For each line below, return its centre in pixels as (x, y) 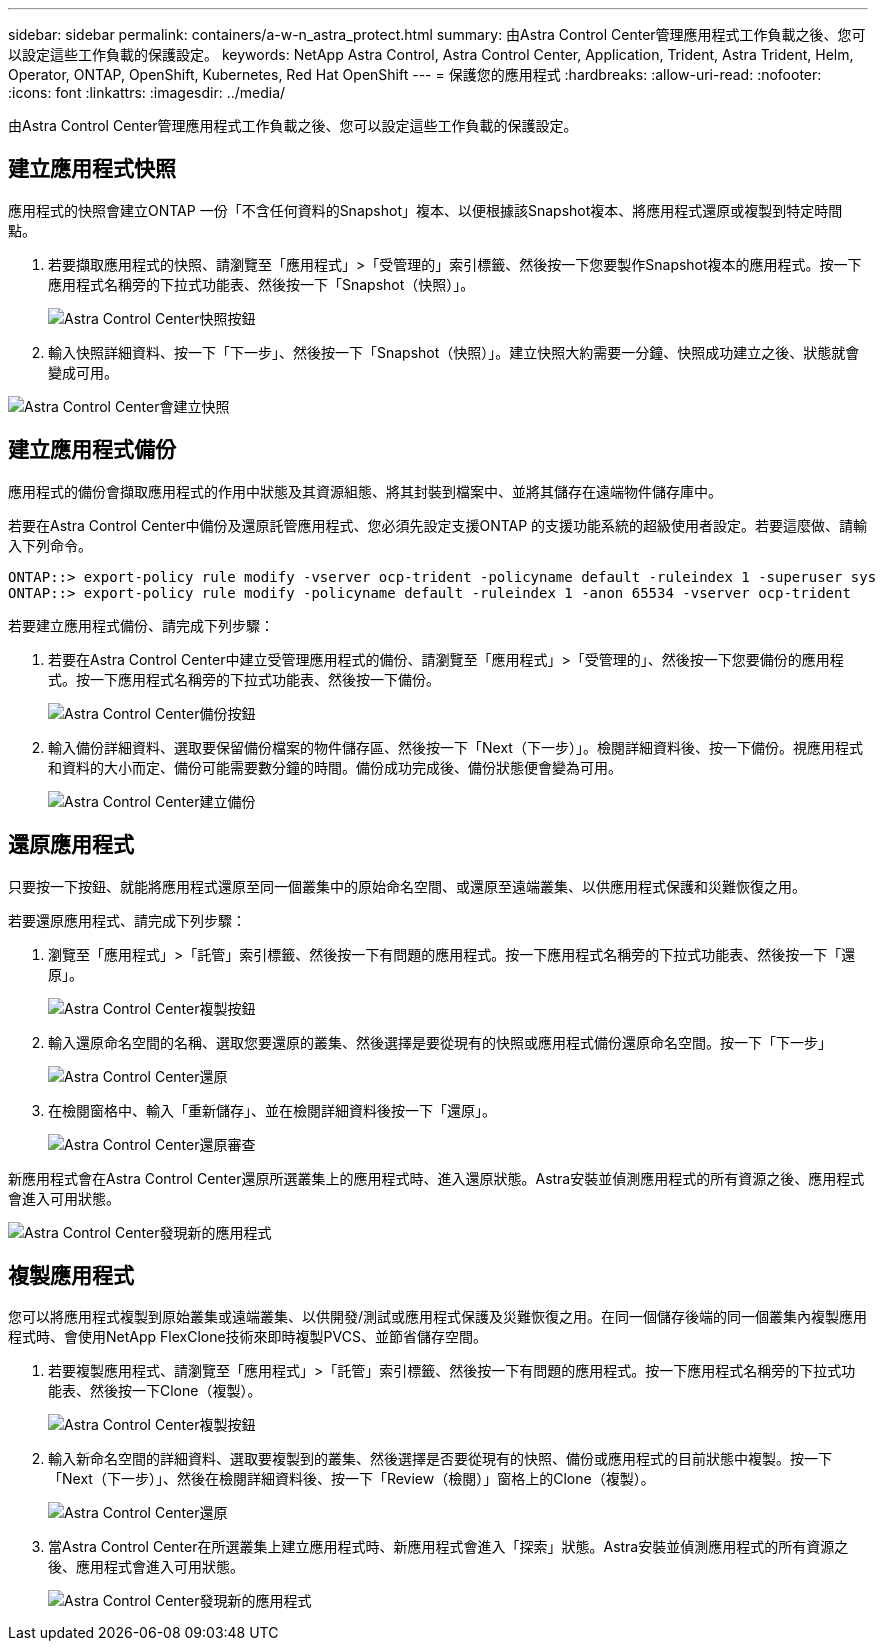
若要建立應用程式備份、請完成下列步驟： (141, 625)
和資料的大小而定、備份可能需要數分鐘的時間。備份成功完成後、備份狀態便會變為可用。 (335, 767)
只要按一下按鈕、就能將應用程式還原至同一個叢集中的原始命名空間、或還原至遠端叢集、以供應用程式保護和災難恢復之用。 (407, 886)
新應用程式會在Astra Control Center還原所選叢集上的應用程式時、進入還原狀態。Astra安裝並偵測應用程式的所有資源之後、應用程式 (436, 1178)
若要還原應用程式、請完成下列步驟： (127, 920)
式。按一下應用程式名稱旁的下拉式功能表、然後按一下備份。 (244, 679)
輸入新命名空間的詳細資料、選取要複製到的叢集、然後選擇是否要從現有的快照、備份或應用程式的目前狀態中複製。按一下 (440, 1459)
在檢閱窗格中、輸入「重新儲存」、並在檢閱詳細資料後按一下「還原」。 (272, 1110)
